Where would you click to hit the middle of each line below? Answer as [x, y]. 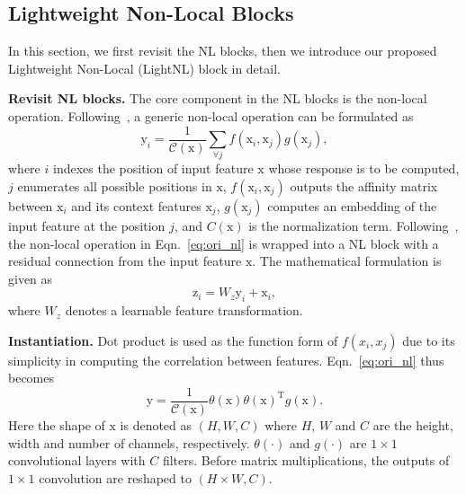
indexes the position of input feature [153, 168]
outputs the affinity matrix [364, 185]
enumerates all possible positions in [115, 185]
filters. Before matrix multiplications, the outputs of [306, 460]
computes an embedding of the [352, 205]
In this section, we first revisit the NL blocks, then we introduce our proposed [223, 51]
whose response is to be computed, [364, 168]
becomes [31, 378]
